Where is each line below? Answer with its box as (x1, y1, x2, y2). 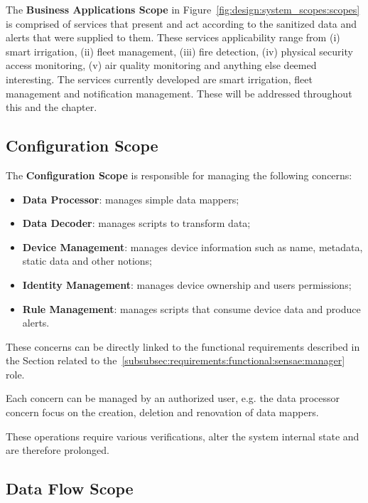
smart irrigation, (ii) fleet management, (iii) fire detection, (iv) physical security (6, 43, 353, 58)
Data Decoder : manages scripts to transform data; (22, 216, 251, 231)
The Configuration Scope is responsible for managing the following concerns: (6, 167, 352, 182)
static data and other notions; (22, 253, 153, 268)
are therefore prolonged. (6, 443, 110, 457)
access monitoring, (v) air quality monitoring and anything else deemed (6, 58, 317, 73)
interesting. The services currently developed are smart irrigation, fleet (6, 71, 313, 86)
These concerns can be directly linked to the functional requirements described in (6, 339, 360, 354)
